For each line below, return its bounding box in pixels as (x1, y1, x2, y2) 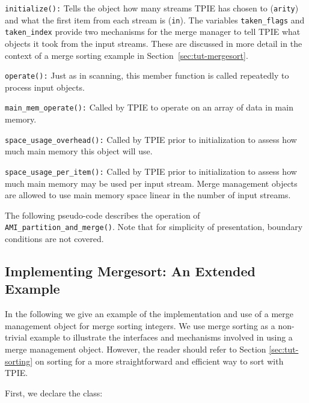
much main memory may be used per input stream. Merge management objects (5, 177, 298, 189)
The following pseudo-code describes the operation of (5, 208, 200, 221)
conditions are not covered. (5, 232, 104, 244)
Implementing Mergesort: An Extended (5, 261, 255, 280)
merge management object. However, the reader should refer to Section (5, 342, 266, 355)
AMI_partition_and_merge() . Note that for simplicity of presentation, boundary (5, 220, 303, 233)
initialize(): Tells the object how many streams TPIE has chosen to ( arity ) (5, 2, 299, 14)
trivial (5, 331, 28, 344)
